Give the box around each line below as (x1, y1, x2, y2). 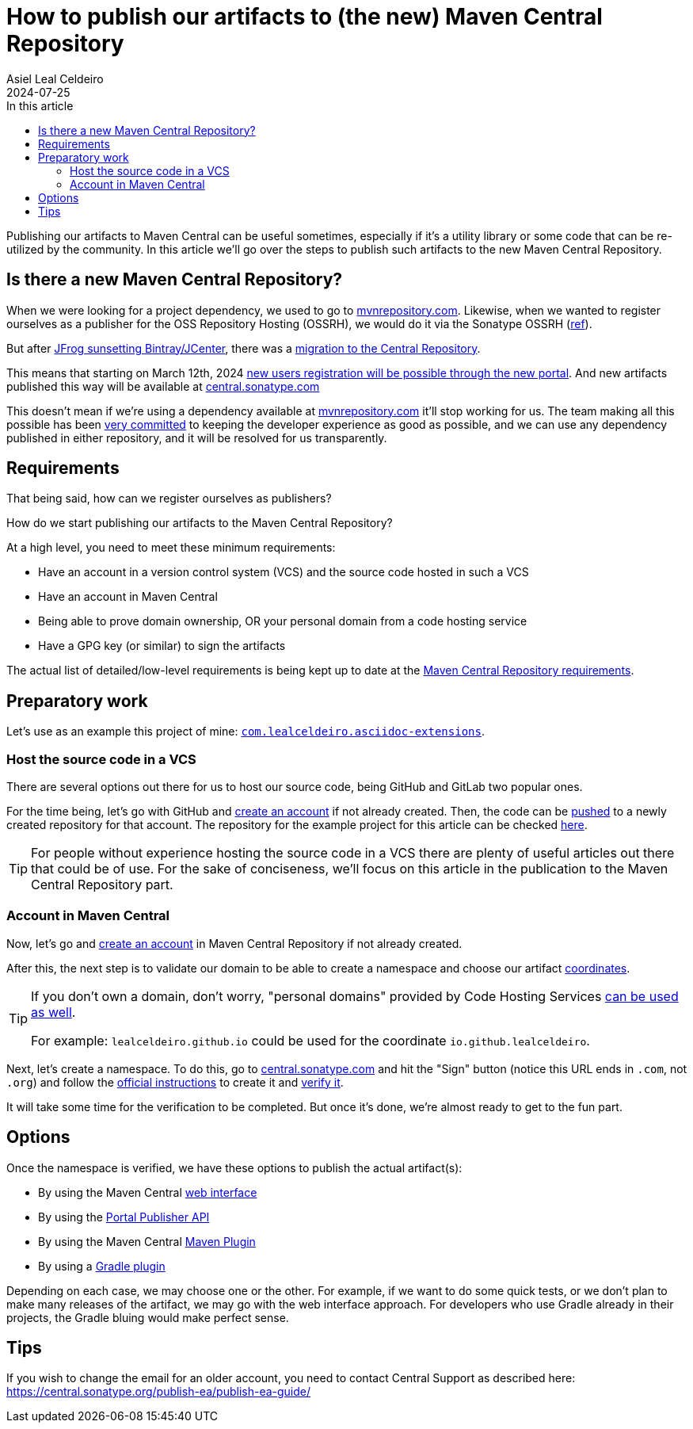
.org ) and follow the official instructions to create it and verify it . (6, 1075, 344, 1089)
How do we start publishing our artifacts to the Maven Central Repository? (6, 516, 393, 530)
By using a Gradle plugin (38, 1259, 166, 1273)
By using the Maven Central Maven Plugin (38, 1234, 256, 1248)
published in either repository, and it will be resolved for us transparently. (6, 430, 387, 445)
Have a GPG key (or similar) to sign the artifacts (38, 639, 286, 653)
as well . (31, 1003, 76, 1020)
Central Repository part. (31, 877, 173, 893)
